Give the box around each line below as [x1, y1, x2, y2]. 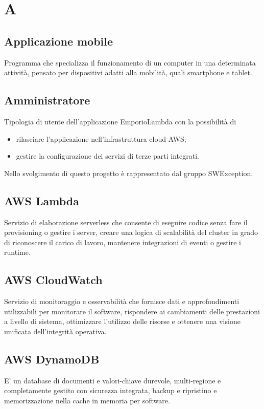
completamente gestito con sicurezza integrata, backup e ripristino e [4, 385, 217, 396]
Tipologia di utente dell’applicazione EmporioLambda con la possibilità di [4, 116, 236, 126]
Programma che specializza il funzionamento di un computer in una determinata [4, 57, 256, 68]
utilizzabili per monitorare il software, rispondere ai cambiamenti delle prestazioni [4, 306, 260, 316]
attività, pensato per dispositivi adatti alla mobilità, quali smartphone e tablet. [4, 67, 252, 78]
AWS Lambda [4, 192, 79, 208]
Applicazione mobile [4, 33, 113, 49]
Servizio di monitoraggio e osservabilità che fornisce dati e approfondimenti [4, 296, 239, 307]
